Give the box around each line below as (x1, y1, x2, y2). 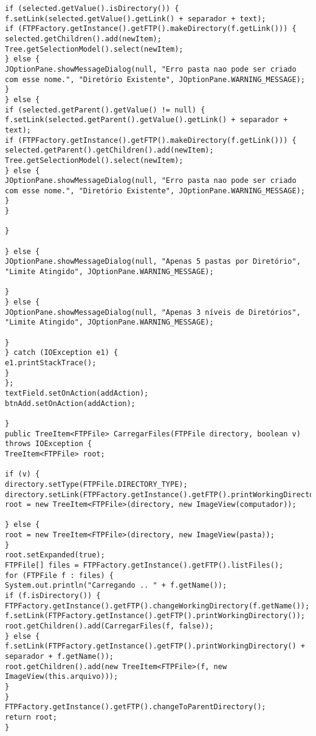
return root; (5, 712, 57, 721)
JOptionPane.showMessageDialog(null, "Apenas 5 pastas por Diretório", (5, 257, 301, 266)
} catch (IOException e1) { (5, 348, 118, 357)
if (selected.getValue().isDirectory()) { (5, 4, 179, 13)
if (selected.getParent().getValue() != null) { (5, 105, 205, 114)
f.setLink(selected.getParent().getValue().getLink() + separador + (5, 115, 288, 125)
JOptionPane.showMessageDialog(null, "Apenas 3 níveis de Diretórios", (5, 308, 301, 317)
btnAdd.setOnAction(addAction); (5, 399, 136, 408)
